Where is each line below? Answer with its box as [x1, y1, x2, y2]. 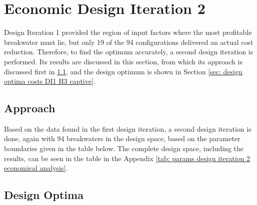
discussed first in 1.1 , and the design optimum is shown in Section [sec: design [4, 66, 242, 76]
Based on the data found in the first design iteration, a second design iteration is [4, 123, 251, 134]
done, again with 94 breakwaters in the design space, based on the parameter [4, 133, 240, 144]
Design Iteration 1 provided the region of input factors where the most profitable [4, 27, 252, 37]
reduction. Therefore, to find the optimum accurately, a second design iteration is [4, 46, 253, 57]
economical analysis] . [4, 163, 68, 173]
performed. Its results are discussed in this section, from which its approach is [4, 56, 242, 66]
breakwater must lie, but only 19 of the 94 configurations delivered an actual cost [4, 36, 253, 47]
